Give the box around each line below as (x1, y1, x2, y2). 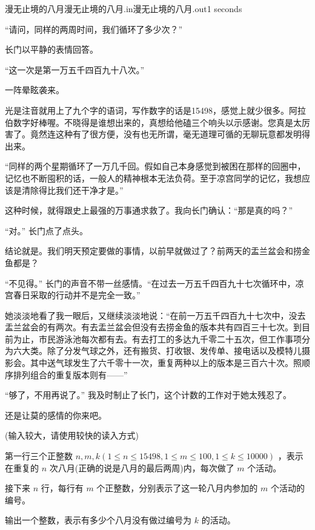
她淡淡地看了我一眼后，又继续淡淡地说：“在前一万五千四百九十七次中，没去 (5, 309, 306, 321)
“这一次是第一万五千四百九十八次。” (5, 63, 145, 76)
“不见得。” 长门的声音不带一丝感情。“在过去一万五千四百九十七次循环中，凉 (5, 276, 304, 289)
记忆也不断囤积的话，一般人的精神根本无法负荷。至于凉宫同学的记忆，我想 (5, 171, 302, 184)
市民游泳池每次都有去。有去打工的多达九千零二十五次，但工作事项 (38, 332, 302, 345)
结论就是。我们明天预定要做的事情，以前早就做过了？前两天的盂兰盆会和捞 (5, 244, 302, 257)
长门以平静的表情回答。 (5, 43, 98, 56)
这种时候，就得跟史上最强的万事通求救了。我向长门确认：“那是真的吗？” (5, 204, 293, 217)
